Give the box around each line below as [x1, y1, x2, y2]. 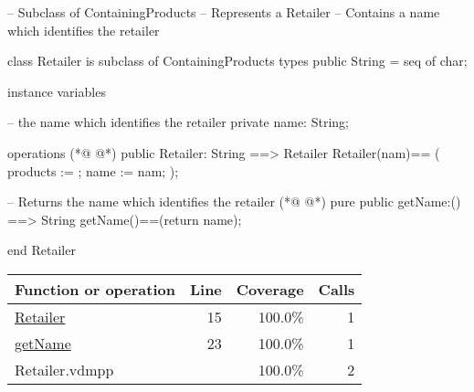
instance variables [7, 81, 106, 101]
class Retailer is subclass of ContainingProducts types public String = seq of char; [7, 51, 468, 70]
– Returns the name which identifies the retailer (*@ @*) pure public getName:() [7, 192, 461, 211]
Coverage [236, 278, 304, 300]
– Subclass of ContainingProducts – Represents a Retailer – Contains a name [7, 3, 440, 21]
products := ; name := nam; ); [7, 161, 179, 180]
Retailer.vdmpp [15, 358, 114, 380]
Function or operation [15, 278, 175, 300]
